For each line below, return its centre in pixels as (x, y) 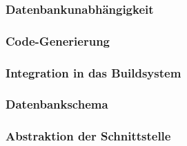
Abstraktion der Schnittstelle (88, 136)
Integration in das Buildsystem (93, 72)
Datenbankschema (57, 104)
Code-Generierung (58, 40)
